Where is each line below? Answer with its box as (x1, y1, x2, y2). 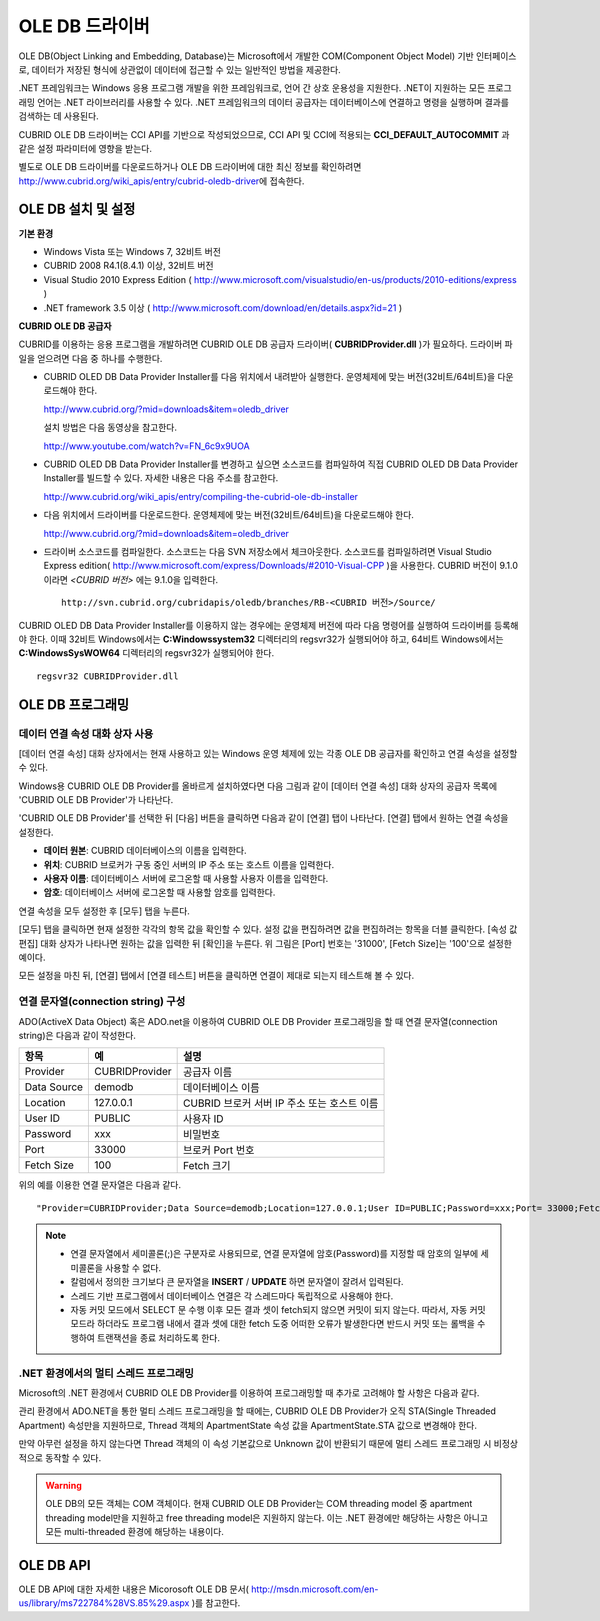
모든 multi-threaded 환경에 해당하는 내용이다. (45, 1526, 225, 1538)
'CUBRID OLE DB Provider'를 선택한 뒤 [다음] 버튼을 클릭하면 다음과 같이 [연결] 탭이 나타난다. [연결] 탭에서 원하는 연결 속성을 (18, 812, 509, 824)
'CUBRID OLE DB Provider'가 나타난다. (18, 794, 174, 806)
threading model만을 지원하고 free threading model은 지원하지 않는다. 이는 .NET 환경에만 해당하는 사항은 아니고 (45, 1511, 489, 1524)
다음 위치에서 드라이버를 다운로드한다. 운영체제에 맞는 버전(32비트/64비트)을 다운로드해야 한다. (43, 509, 415, 521)
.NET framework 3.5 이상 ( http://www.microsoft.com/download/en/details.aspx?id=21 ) (43, 301, 403, 314)
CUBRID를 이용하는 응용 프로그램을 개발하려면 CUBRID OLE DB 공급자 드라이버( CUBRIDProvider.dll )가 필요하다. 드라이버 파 (18, 338, 514, 350)
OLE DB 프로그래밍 (18, 696, 130, 713)
